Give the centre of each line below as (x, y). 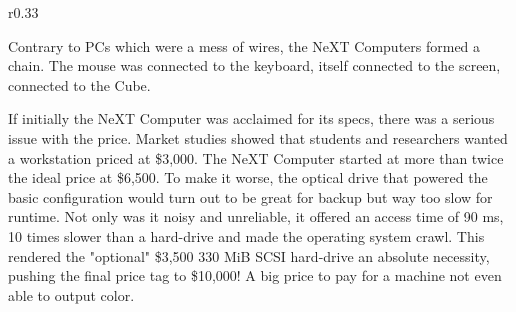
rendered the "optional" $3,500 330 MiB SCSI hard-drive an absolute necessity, (249, 255)
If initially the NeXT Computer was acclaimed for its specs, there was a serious (251, 118)
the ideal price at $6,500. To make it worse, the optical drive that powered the (248, 177)
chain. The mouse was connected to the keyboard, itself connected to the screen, (254, 65)
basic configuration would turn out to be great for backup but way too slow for (250, 196)
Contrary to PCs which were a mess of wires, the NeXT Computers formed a (244, 45)
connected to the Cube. (79, 84)
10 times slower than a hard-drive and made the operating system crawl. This (246, 235)
